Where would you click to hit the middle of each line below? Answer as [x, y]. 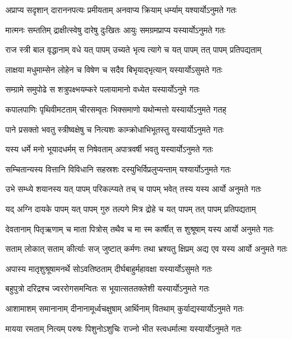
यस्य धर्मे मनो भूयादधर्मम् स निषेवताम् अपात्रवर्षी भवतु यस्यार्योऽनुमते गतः [109, 149]
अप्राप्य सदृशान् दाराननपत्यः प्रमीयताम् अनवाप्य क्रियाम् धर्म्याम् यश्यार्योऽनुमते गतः [121, 9]
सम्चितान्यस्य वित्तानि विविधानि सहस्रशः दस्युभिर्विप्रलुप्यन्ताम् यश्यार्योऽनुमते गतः [118, 169]
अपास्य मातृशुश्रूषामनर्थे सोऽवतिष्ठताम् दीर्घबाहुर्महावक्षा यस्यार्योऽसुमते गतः [109, 268]
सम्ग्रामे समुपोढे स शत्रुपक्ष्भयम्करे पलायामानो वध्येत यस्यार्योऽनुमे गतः [102, 89]
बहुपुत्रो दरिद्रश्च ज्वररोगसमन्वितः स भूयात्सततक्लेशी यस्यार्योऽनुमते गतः [108, 288]
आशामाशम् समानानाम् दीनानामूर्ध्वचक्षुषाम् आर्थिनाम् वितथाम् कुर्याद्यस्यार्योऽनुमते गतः [125, 308]
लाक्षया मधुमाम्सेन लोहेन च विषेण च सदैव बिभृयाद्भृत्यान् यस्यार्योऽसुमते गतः [114, 69]
